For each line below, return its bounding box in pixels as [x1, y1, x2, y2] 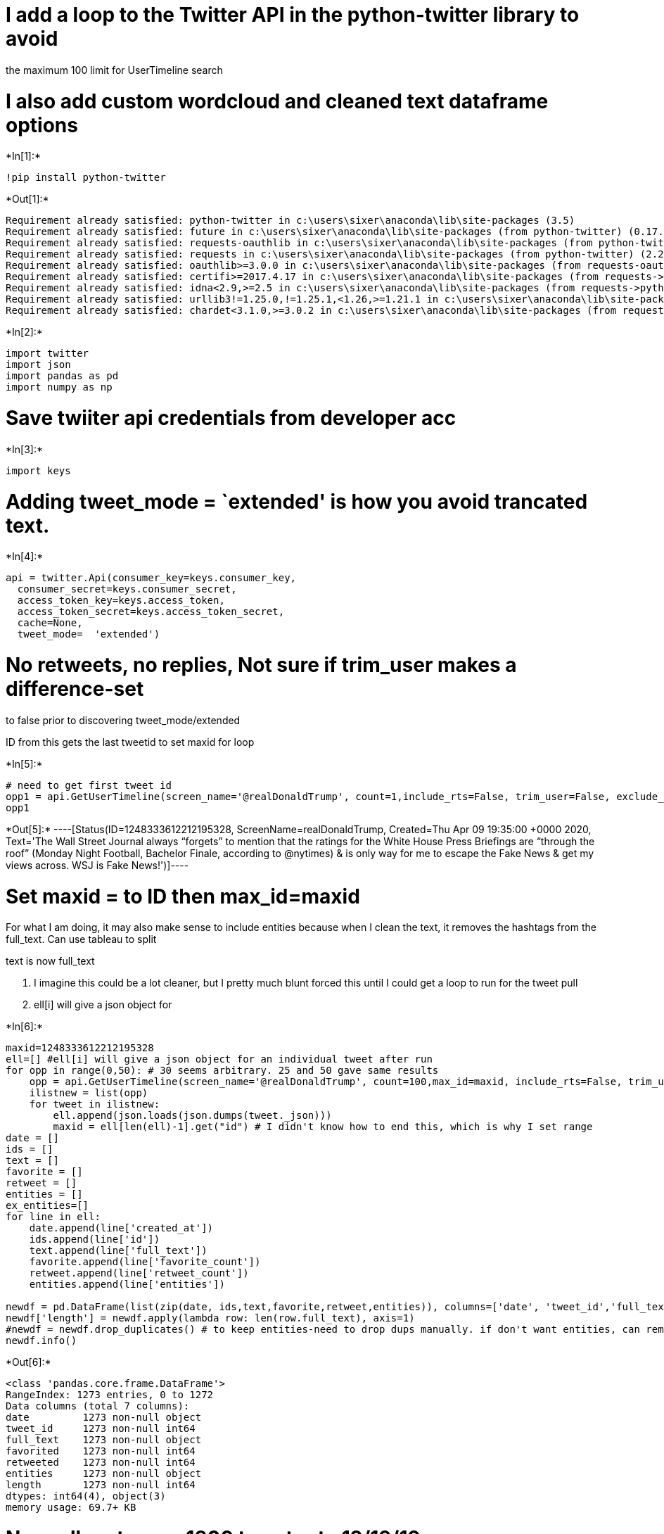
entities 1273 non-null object [6, 1468, 202, 1480]
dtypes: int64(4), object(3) [6, 1490, 166, 1502]
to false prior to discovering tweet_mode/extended [6, 714, 241, 726]
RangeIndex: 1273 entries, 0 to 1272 [6, 1389, 214, 1401]
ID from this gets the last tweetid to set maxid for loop [6, 735, 255, 748]
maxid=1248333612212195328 [6, 1042, 154, 1054]
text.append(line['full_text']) [29, 1245, 207, 1257]
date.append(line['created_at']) [29, 1222, 214, 1234]
